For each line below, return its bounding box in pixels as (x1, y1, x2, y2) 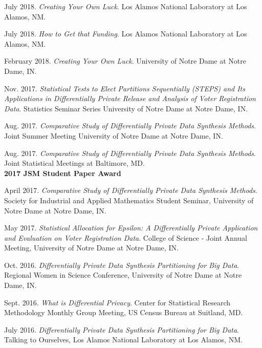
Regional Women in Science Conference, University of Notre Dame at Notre (4, 269, 242, 280)
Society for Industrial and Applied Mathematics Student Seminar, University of (4, 195, 254, 205)
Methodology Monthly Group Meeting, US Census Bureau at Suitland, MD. (4, 307, 243, 318)
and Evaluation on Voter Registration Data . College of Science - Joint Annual (4, 232, 247, 243)
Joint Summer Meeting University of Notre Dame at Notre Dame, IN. (4, 130, 223, 141)
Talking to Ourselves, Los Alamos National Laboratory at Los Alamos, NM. (4, 334, 243, 345)
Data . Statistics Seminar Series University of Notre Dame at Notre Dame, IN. (4, 103, 248, 113)
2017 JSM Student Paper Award (4, 167, 121, 178)
